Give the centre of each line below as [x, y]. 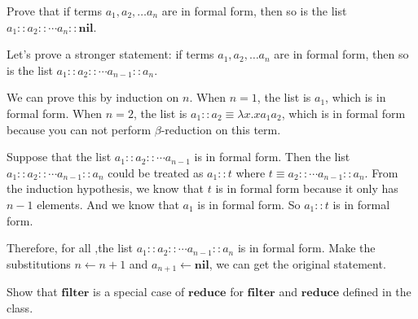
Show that [32, 292]
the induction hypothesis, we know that [106, 188]
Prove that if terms [55, 11]
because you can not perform [79, 129]
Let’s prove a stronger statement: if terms [110, 54]
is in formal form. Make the [306, 248]
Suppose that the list [59, 157]
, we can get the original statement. [297, 263]
